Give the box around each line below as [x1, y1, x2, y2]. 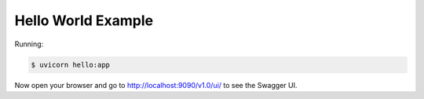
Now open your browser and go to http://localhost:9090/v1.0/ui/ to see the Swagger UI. [14, 80, 298, 90]
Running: [14, 39, 44, 49]
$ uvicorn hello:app [31, 60, 110, 69]
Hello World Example [14, 12, 154, 29]
